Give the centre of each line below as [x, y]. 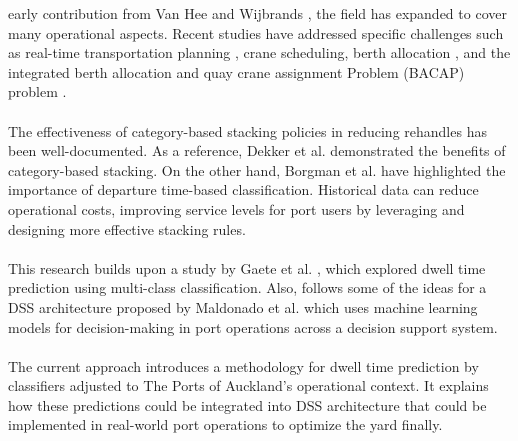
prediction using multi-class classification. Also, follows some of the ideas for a [247, 287]
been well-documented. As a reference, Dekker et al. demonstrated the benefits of [257, 150]
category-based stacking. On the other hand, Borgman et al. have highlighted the [257, 169]
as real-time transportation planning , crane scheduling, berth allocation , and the [259, 52]
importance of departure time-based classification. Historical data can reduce [243, 189]
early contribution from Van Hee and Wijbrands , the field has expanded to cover [257, 13]
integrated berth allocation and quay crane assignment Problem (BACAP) [236, 71]
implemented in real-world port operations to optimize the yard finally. [225, 424]
